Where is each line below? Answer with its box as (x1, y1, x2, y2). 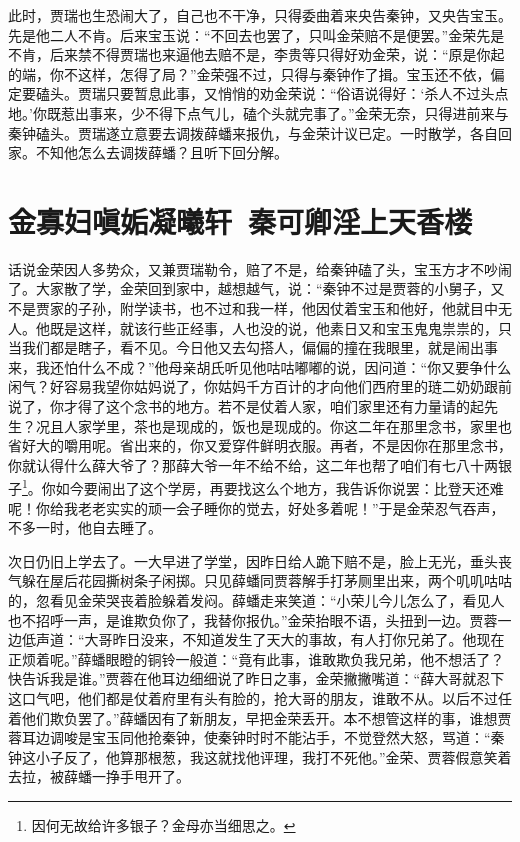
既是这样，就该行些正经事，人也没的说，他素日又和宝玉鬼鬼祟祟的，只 (49, 317, 512, 338)
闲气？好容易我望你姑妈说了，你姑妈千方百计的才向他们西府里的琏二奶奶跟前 (8, 376, 512, 397)
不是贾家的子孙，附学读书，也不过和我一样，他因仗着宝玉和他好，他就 (8, 298, 470, 319)
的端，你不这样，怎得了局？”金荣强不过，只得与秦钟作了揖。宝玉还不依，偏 (8, 63, 505, 84)
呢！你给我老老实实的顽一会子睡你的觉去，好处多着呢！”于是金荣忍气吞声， (8, 497, 505, 518)
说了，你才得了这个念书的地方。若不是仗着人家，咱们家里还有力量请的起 (8, 396, 484, 417)
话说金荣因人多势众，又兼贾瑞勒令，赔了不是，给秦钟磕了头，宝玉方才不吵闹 (8, 258, 512, 279)
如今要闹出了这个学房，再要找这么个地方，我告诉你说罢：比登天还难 (55, 478, 504, 499)
